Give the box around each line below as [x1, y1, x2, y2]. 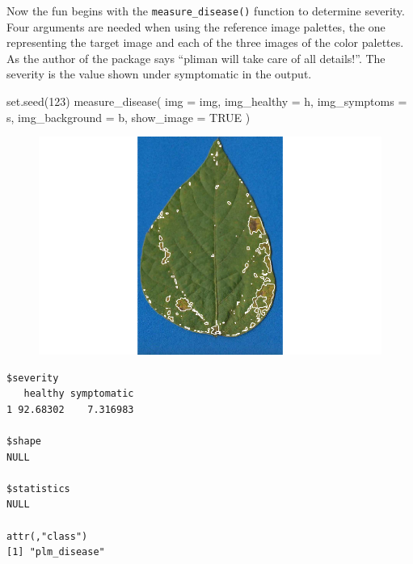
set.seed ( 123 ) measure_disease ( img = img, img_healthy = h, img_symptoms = [6, 93, 407, 110]
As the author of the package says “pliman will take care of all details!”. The [6, 49, 386, 66]
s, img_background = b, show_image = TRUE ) [6, 108, 251, 125]
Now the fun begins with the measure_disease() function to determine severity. [6, 2, 405, 19]
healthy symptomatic [23, 388, 134, 400]
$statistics [6, 482, 70, 495]
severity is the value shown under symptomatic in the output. [6, 65, 312, 82]
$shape [6, 436, 41, 447]
